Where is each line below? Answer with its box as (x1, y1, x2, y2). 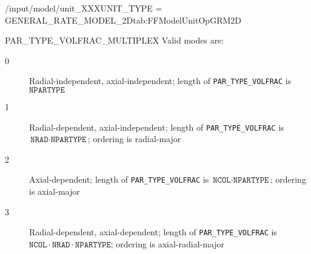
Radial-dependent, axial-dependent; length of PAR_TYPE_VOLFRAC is (29, 226, 277, 238)
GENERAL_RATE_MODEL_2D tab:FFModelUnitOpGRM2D (5, 13, 241, 26)
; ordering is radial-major (87, 132, 181, 145)
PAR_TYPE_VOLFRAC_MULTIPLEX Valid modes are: (5, 34, 224, 47)
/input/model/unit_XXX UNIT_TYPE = (5, 2, 162, 14)
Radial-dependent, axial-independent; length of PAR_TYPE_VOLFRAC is (29, 120, 284, 133)
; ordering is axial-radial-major (110, 237, 225, 250)
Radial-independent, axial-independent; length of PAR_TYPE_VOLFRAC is (29, 74, 292, 87)
